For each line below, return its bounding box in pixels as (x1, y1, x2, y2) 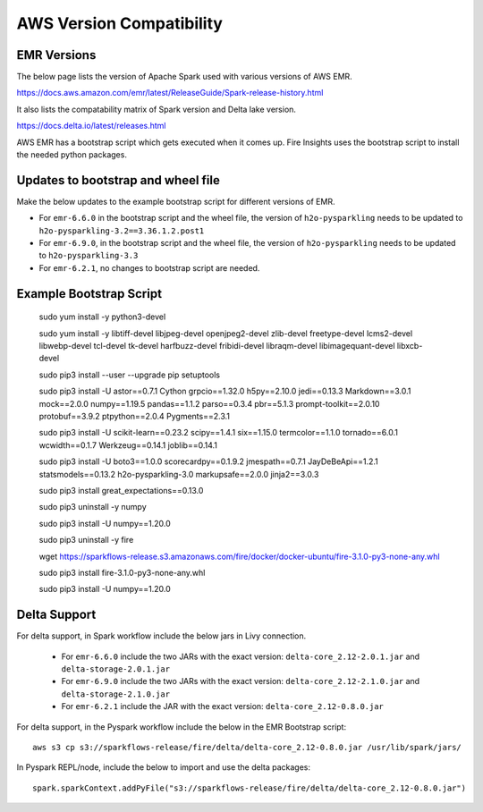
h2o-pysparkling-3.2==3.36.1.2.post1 (38, 225, 205, 236)
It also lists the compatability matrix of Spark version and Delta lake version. (16, 104, 297, 114)
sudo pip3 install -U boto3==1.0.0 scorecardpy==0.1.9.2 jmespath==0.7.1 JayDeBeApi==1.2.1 (38, 456, 379, 467)
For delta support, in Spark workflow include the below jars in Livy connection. (16, 630, 307, 641)
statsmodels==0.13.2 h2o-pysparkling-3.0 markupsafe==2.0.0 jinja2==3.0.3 (38, 469, 319, 479)
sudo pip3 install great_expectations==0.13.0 (38, 485, 204, 495)
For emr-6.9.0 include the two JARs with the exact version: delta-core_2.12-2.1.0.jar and (61, 676, 420, 687)
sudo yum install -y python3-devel (38, 311, 166, 322)
